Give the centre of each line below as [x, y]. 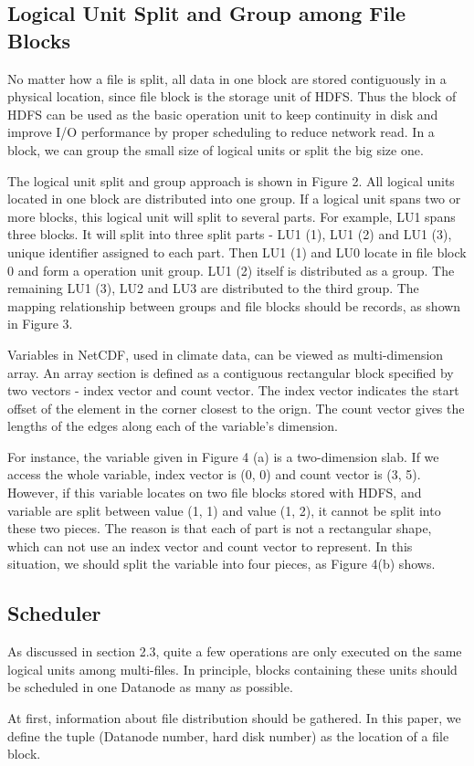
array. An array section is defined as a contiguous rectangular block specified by [231, 372]
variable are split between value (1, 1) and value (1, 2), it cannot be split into [224, 510]
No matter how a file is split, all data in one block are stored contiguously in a [227, 78]
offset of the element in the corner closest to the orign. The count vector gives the [236, 408]
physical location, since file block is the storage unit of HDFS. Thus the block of [232, 96]
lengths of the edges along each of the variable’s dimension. [173, 426]
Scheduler [54, 613]
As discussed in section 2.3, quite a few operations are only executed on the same [235, 651]
